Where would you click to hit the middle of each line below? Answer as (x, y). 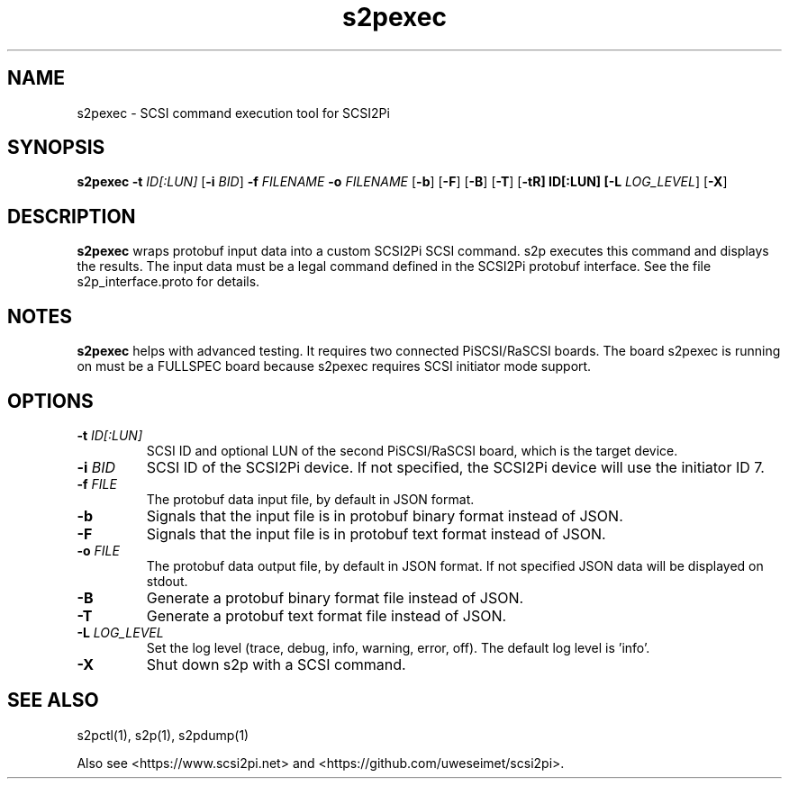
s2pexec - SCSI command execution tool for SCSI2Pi (233, 113)
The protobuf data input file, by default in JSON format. (310, 499)
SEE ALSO (53, 700)
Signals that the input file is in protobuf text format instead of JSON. (376, 533)
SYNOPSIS (56, 148)
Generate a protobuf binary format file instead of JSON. (335, 597)
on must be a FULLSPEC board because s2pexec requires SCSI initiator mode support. (334, 366)
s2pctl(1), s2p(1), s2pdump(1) (163, 735)
